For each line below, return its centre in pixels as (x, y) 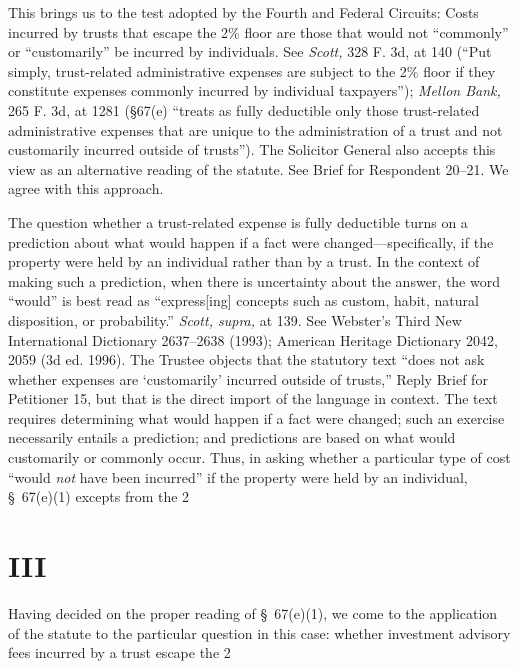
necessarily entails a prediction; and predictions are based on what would (232, 437)
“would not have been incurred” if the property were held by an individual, (238, 476)
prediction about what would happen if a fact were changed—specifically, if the (251, 241)
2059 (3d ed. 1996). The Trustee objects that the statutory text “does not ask (246, 359)
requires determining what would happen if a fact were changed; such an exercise (256, 417)
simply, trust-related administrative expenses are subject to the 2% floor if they (252, 70)
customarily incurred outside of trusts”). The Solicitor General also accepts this (252, 149)
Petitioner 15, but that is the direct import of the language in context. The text (253, 398)
